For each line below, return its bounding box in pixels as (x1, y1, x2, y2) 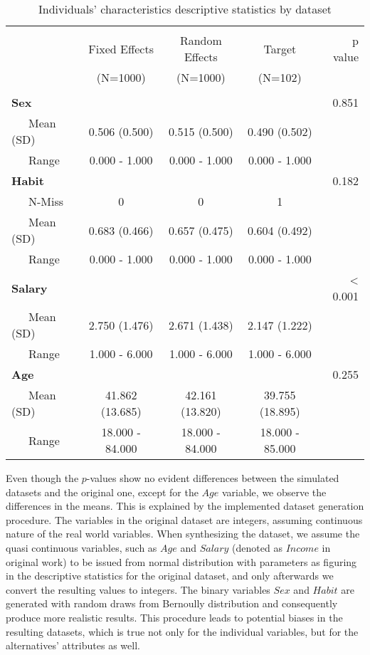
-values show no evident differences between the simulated (86, 471, 339, 485)
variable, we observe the (221, 484, 327, 499)
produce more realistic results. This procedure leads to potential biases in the (6, 609, 343, 624)
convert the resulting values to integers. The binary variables (6, 582, 270, 597)
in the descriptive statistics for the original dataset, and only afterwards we (6, 568, 334, 583)
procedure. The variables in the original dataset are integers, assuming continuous (6, 512, 363, 527)
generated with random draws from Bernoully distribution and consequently (6, 596, 338, 611)
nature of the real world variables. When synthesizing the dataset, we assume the (6, 526, 360, 541)
